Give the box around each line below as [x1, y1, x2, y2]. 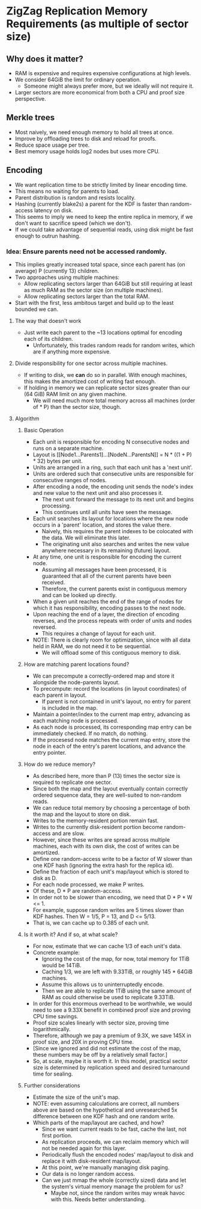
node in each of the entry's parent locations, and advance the [32, 742, 186, 750]
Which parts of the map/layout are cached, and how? [32, 1119, 164, 1126]
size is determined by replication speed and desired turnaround [32, 1064, 190, 1071]
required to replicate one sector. [32, 779, 112, 786]
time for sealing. [32, 1070, 73, 1077]
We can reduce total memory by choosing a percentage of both [32, 804, 190, 811]
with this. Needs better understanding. [50, 1195, 146, 1203]
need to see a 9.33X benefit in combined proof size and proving [32, 1006, 191, 1014]
